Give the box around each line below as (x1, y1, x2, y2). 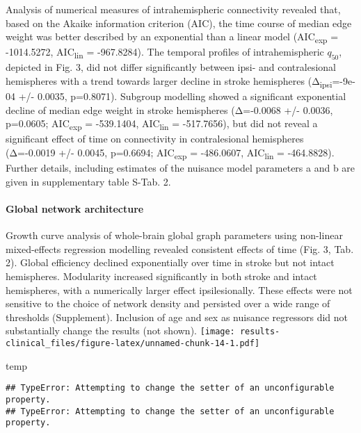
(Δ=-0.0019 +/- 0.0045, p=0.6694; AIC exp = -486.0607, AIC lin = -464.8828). (6, 145, 335, 161)
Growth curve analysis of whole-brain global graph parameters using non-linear (6, 228, 343, 243)
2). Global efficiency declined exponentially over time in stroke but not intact (6, 255, 335, 270)
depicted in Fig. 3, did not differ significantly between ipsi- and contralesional (6, 60, 336, 74)
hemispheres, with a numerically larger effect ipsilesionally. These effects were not (6, 282, 353, 297)
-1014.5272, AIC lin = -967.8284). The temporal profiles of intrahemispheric (6, 44, 324, 61)
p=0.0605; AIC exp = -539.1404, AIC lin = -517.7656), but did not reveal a (6, 116, 318, 133)
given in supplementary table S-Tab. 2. (6, 174, 171, 188)
